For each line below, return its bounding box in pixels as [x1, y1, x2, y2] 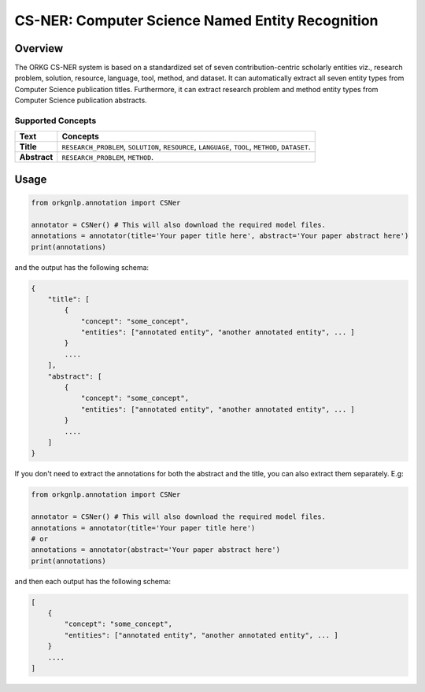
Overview [14, 42, 64, 55]
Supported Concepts [14, 115, 97, 126]
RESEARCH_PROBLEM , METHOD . [61, 152, 153, 163]
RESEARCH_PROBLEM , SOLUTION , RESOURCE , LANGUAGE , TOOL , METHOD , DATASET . [61, 142, 311, 153]
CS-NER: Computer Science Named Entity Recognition [14, 12, 379, 29]
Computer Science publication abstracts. [14, 95, 147, 105]
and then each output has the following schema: [14, 576, 172, 586]
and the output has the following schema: [14, 262, 150, 272]
